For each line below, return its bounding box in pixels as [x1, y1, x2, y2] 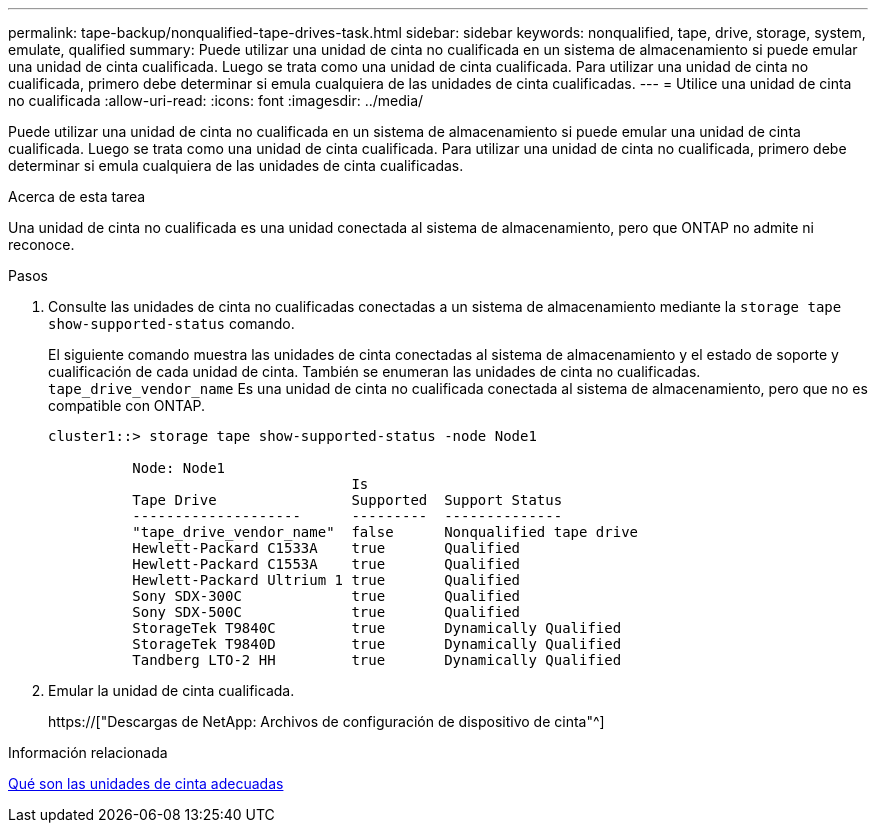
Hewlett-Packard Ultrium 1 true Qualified [132, 572, 521, 588]
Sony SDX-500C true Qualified [132, 604, 521, 620]
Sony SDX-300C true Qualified [132, 588, 521, 604]
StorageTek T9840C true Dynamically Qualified [132, 620, 622, 636]
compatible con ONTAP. [48, 397, 206, 414]
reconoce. [8, 236, 75, 253]
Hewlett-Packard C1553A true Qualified [132, 556, 521, 572]
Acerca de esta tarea [8, 188, 146, 205]
